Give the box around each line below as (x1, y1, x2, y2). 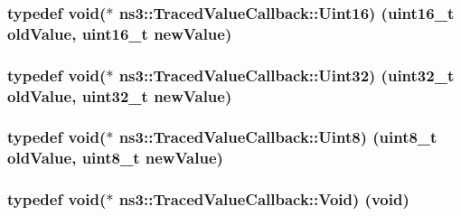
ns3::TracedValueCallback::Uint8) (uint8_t (118, 126, 437, 148)
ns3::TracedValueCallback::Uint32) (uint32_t (118, 63, 455, 86)
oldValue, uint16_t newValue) (7, 22, 232, 44)
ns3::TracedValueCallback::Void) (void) (118, 188, 409, 211)
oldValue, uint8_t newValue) (7, 146, 223, 169)
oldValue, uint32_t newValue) (7, 84, 232, 107)
